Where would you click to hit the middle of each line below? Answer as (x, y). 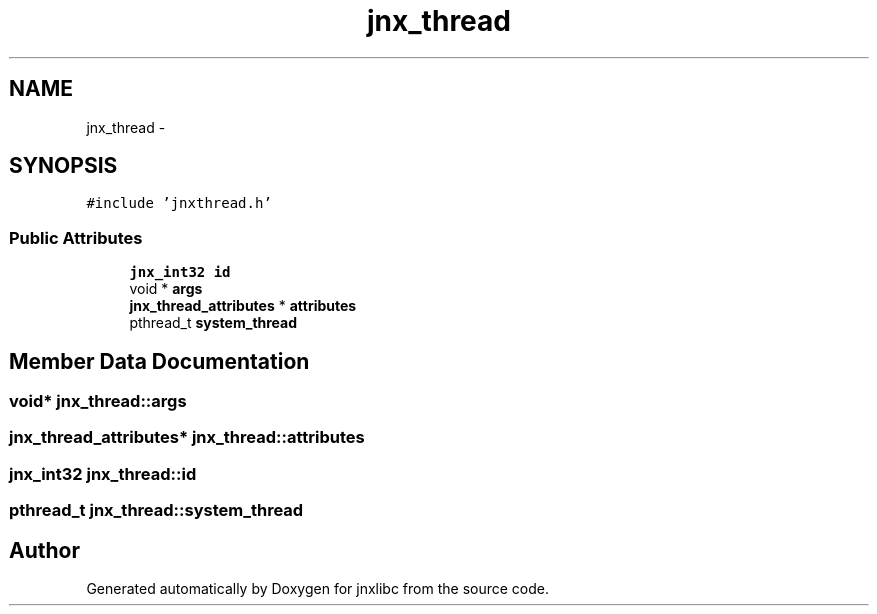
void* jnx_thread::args (98, 401)
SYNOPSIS (63, 166)
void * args (166, 289)
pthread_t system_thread (213, 323)
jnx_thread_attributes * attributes (243, 306)
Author (44, 550)
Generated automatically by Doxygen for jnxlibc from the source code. (317, 588)
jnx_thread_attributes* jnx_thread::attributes (187, 437)
